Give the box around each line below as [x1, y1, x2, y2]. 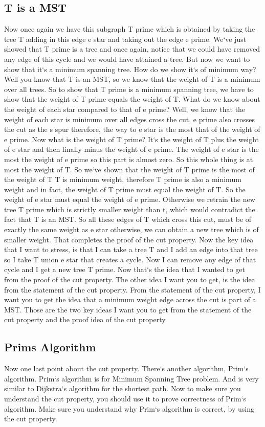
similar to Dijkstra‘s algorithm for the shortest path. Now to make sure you [4, 383, 241, 394]
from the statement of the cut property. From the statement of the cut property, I [4, 284, 261, 295]
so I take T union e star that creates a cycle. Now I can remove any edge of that [4, 254, 256, 264]
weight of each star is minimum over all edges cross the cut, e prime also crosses [4, 114, 255, 124]
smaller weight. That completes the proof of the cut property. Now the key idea [4, 234, 254, 244]
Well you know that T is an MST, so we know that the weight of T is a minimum [4, 74, 260, 84]
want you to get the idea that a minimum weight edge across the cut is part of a [4, 294, 256, 305]
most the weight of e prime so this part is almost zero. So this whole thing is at [4, 153, 253, 164]
